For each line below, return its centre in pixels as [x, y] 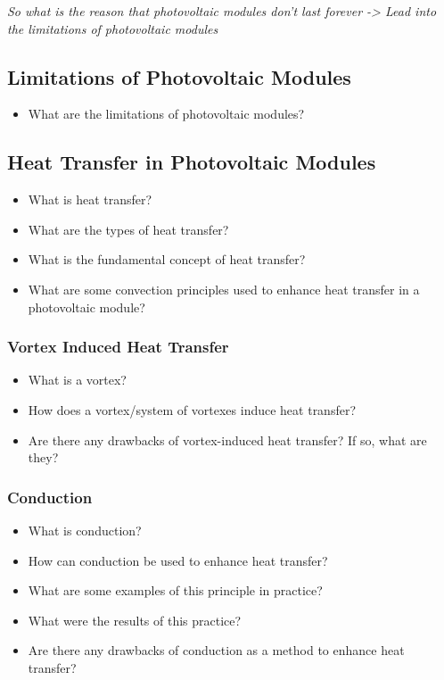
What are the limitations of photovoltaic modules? [166, 114]
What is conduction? [85, 530]
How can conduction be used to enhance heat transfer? [178, 560]
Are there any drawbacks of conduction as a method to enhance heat [216, 650]
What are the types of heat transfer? [128, 229]
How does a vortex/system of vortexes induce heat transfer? [192, 409]
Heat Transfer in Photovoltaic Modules [192, 162]
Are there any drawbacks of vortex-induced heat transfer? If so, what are [227, 440]
